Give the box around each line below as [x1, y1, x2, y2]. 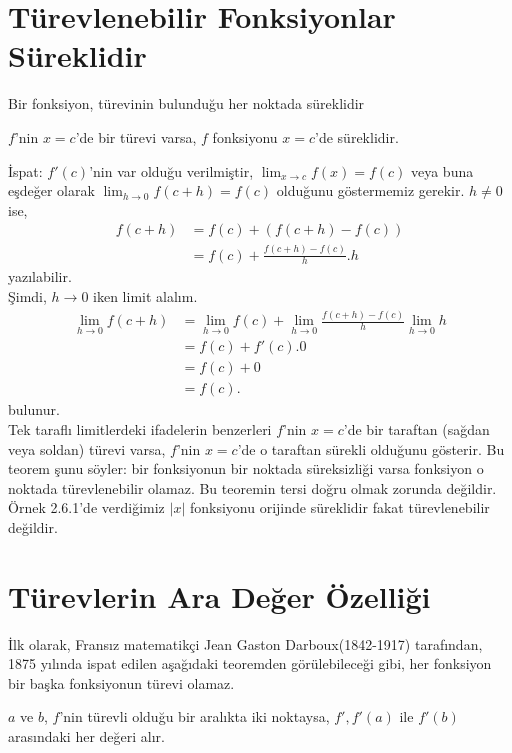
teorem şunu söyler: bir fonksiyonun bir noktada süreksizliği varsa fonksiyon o [8, 458, 484, 479]
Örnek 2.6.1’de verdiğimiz [8, 497, 165, 518]
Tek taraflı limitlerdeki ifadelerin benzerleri [8, 418, 272, 439]
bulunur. [8, 399, 60, 420]
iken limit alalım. [93, 286, 198, 307]
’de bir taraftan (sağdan [343, 418, 490, 439]
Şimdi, [8, 286, 47, 307]
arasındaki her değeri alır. [8, 725, 165, 746]
